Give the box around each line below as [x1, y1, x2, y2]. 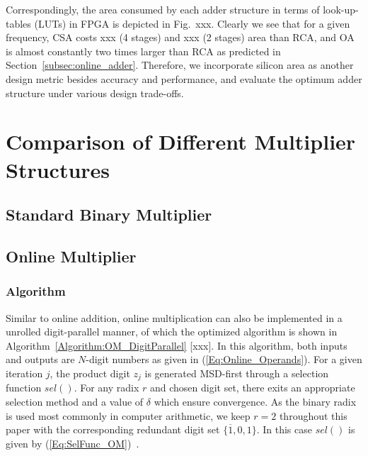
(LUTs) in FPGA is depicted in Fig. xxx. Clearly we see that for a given [34, 16, 350, 30]
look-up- [323, 2, 359, 16]
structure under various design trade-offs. [6, 85, 184, 100]
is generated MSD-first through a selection [144, 365, 329, 380]
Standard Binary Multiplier [6, 204, 212, 226]
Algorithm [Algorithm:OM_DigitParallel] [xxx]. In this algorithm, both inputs [6, 338, 347, 352]
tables [6, 16, 31, 30]
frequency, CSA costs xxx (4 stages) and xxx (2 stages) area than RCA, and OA [6, 30, 355, 45]
